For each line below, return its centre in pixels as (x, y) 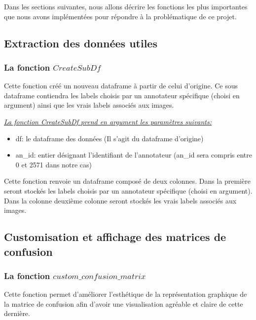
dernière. (17, 313)
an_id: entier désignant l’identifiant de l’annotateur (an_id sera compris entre (134, 155)
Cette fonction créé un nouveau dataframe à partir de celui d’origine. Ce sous (121, 86)
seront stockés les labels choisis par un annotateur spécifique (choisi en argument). (128, 190)
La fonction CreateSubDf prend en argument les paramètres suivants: (108, 121)
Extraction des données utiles (81, 43)
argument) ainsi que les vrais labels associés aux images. (89, 105)
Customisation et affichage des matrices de (115, 237)
